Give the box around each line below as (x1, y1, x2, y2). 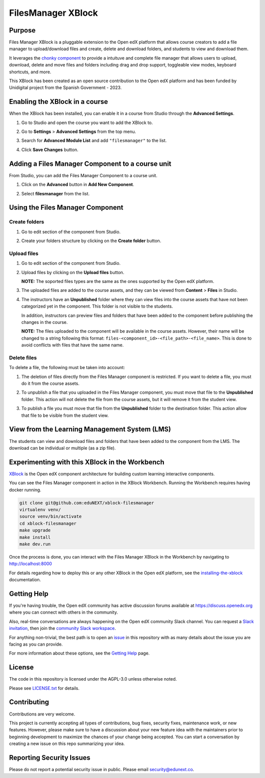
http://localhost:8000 (9, 561, 53, 567)
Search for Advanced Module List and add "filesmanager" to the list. (21, 138, 167, 144)
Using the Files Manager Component (9, 203, 124, 212)
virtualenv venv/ (19, 507, 61, 512)
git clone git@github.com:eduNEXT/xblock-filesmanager (19, 500, 154, 505)
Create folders (9, 218, 44, 225)
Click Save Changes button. (21, 147, 79, 153)
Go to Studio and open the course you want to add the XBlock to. (21, 120, 153, 125)
